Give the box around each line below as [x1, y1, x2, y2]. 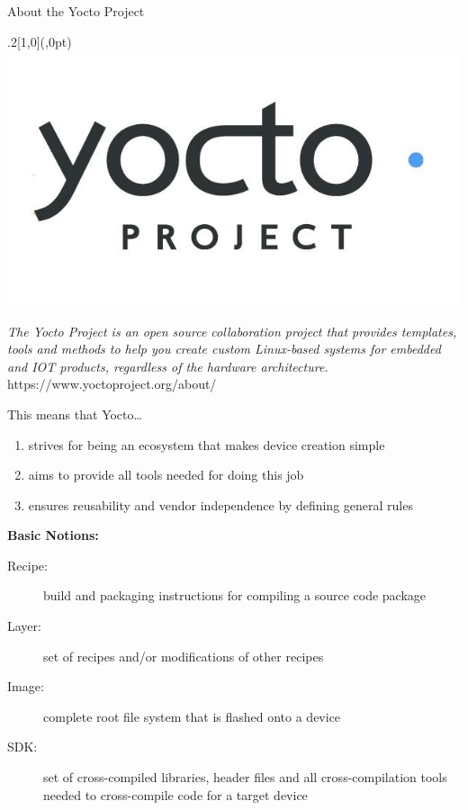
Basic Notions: [7, 526, 99, 544]
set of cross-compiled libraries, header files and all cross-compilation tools [43, 768, 447, 787]
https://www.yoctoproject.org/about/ [7, 374, 217, 393]
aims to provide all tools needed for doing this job [28, 465, 304, 484]
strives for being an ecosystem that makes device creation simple [28, 435, 385, 454]
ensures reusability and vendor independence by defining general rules [28, 495, 413, 514]
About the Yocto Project [7, 2, 145, 20]
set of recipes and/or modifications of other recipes [43, 646, 324, 665]
